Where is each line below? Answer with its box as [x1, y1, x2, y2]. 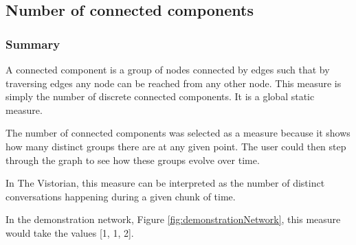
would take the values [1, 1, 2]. [5, 225, 134, 240]
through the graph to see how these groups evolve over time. [5, 152, 260, 167]
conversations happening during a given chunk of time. [5, 189, 236, 203]
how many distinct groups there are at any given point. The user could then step [5, 139, 346, 153]
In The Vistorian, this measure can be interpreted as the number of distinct [5, 176, 325, 190]
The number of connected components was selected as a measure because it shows [5, 126, 351, 140]
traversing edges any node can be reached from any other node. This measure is [5, 75, 342, 90]
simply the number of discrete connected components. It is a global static [5, 89, 315, 104]
